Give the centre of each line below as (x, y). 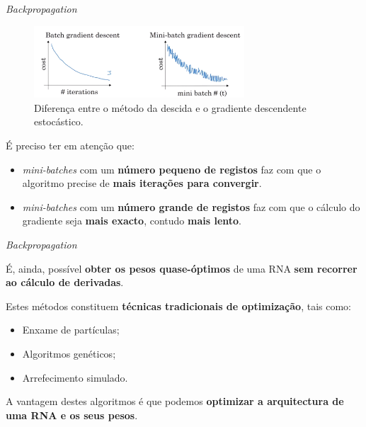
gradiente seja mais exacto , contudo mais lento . (132, 221)
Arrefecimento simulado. (75, 377)
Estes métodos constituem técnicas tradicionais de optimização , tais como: (178, 306)
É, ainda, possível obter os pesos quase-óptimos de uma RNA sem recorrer (182, 268)
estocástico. (59, 121)
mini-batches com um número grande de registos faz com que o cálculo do (191, 206)
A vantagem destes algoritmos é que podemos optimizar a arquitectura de (175, 401)
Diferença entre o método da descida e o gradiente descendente (170, 107)
